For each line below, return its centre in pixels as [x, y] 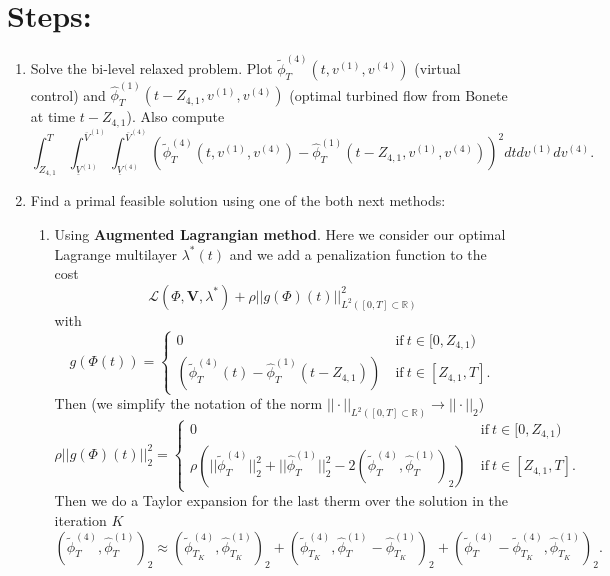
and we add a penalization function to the [358, 253]
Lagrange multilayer [115, 253]
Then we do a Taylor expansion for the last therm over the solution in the [281, 500]
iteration [80, 519]
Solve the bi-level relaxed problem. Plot [151, 67]
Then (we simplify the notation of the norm [188, 403]
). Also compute [175, 116]
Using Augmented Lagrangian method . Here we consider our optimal [280, 234]
